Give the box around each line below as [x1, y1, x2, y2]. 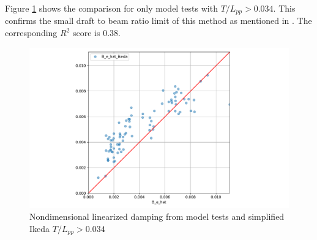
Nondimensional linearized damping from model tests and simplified [29, 210, 285, 223]
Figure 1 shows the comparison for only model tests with [5, 2, 218, 14]
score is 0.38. [73, 26, 121, 39]
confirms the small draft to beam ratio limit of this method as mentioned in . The [5, 14, 312, 27]
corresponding [5, 26, 58, 39]
